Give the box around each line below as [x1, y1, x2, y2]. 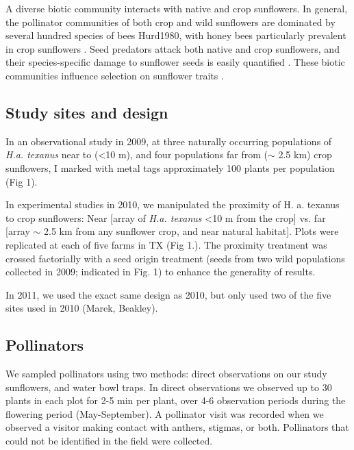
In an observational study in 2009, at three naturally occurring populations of [5, 134, 332, 148]
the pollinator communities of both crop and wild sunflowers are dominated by [5, 14, 336, 29]
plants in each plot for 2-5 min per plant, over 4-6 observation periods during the [5, 393, 346, 408]
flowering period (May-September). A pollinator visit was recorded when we [5, 406, 324, 421]
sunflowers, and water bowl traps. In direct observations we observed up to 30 [5, 379, 332, 394]
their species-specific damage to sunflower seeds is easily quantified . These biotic [5, 55, 345, 69]
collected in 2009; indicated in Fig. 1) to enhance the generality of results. [5, 264, 316, 279]
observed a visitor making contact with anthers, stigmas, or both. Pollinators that [5, 420, 349, 434]
